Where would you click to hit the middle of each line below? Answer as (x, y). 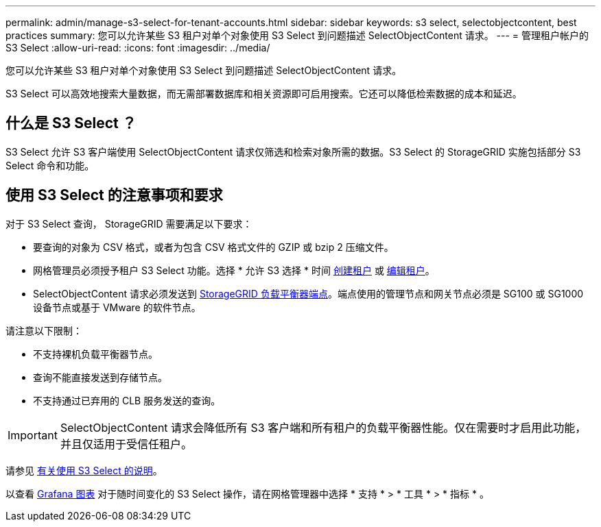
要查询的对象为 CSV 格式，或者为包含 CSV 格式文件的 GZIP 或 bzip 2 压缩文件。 (213, 247)
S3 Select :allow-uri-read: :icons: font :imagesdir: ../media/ (138, 48)
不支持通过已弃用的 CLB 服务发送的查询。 (127, 400)
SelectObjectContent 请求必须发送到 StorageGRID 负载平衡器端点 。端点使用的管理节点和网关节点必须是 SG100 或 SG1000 (308, 293)
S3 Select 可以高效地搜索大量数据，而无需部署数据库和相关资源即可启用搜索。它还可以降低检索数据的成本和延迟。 (264, 94)
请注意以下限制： (44, 330)
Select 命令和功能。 (50, 165)
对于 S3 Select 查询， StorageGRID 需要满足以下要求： (129, 223)
